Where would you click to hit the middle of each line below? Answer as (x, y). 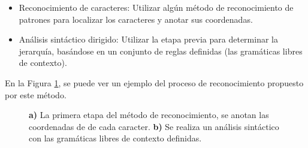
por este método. (36, 94)
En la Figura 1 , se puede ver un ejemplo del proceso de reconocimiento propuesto (154, 82)
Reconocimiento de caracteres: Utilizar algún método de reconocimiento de (156, 7)
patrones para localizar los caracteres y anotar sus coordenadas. (136, 19)
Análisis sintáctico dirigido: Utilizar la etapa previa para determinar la (148, 39)
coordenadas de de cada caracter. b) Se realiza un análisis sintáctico (154, 126)
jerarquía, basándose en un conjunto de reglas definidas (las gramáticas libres (161, 51)
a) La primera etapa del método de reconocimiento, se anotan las (149, 115)
